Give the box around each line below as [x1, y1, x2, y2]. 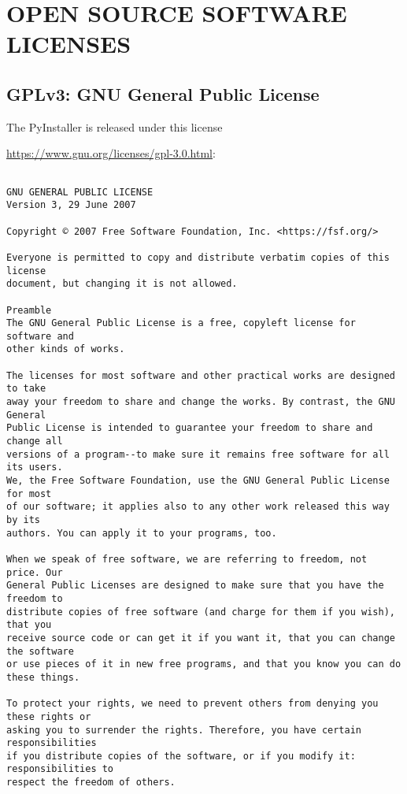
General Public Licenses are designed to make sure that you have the [6, 580, 384, 592]
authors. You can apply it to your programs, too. [6, 527, 277, 539]
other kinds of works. [6, 343, 125, 355]
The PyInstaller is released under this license [6, 118, 223, 135]
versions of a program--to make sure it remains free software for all [6, 448, 390, 460]
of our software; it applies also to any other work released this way [6, 501, 390, 513]
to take [6, 383, 46, 395]
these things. [6, 671, 80, 683]
